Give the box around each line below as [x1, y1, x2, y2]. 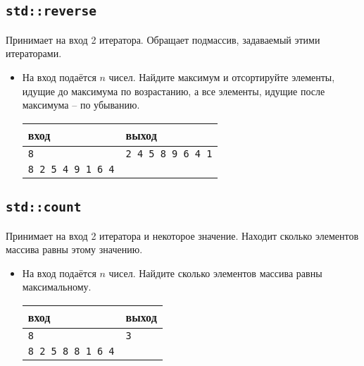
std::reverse [6, 4, 96, 19]
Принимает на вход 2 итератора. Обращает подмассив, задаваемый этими [6, 32, 320, 47]
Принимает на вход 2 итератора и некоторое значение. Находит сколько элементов [6, 228, 359, 243]
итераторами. [6, 46, 62, 61]
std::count [6, 200, 82, 215]
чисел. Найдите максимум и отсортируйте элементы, [108, 69, 335, 84]
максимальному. [22, 279, 92, 294]
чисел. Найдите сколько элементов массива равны [108, 265, 322, 280]
